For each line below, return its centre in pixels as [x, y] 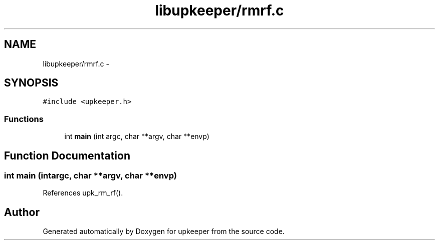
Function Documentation [67, 155]
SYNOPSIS [31, 83]
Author [22, 212]
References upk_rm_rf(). [83, 193]
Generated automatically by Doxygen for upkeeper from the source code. [164, 231]
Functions [24, 119]
